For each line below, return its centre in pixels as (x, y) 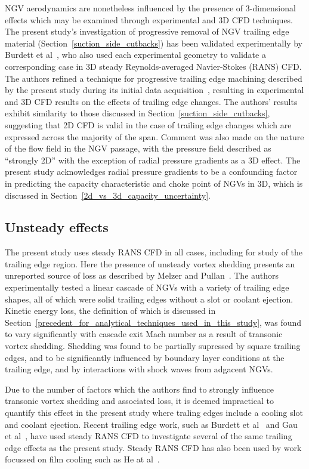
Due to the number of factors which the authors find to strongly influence (139, 389)
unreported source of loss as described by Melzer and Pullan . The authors (142, 275)
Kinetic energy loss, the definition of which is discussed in (110, 311)
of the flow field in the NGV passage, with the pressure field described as (138, 148)
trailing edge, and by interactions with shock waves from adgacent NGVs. (139, 369)
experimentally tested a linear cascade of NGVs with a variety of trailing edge (147, 287)
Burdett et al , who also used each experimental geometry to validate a (135, 55)
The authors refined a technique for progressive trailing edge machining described (154, 78)
